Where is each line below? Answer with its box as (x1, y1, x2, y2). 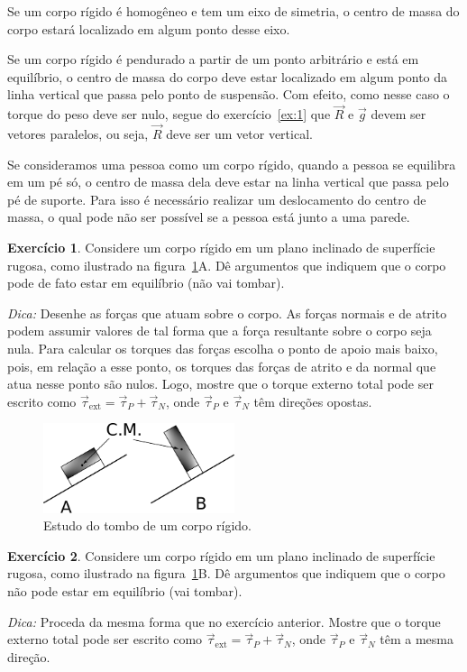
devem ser (371, 105, 426, 124)
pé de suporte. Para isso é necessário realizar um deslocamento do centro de (7, 189, 426, 208)
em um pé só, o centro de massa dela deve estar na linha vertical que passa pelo (7, 172, 449, 191)
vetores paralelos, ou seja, (7, 124, 149, 143)
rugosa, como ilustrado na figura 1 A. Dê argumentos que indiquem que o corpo (7, 255, 446, 274)
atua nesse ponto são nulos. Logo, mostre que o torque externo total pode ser (7, 374, 434, 393)
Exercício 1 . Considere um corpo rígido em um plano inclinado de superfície (7, 237, 435, 256)
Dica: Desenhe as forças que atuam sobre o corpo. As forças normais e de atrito (7, 303, 447, 322)
